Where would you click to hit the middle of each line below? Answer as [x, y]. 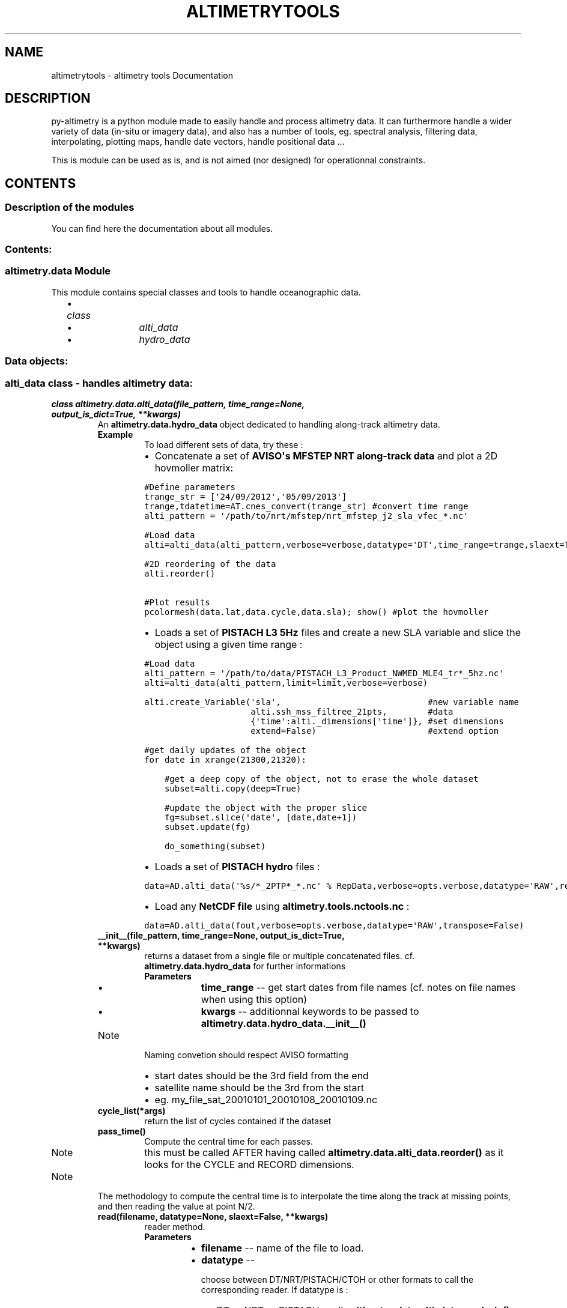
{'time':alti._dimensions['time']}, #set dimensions [377, 721]
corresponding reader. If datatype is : [274, 1289]
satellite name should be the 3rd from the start [259, 1087]
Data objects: [37, 361]
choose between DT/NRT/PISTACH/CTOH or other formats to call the [337, 1279]
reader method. [175, 1226]
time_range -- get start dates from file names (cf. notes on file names [358, 987]
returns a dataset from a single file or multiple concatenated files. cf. [280, 955]
